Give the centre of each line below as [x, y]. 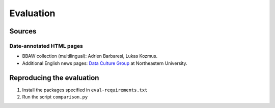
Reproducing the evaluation [54, 78]
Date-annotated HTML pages [46, 46]
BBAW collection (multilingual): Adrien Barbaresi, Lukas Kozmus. [90, 56]
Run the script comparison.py [55, 97]
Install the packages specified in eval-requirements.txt [85, 90]
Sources [23, 31]
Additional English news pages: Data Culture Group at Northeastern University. [105, 63]
